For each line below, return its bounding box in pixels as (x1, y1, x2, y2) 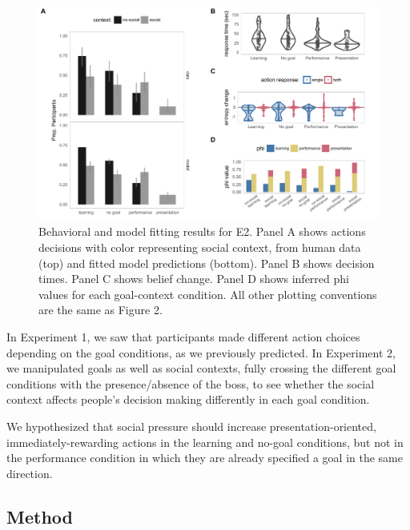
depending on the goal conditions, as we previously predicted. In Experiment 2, (6, 344, 396, 361)
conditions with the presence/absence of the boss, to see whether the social (6, 375, 375, 392)
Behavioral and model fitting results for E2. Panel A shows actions (38, 223, 366, 240)
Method (6, 504, 73, 528)
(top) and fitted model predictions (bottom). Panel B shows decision (38, 254, 375, 271)
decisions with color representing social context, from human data (38, 239, 361, 256)
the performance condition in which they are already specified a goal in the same (6, 449, 403, 466)
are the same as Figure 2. (38, 301, 163, 318)
